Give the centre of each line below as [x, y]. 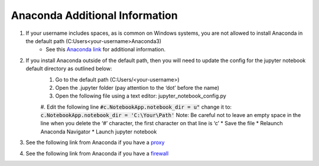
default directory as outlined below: [69, 69]
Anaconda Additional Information [95, 15]
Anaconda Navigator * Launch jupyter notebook [99, 131]
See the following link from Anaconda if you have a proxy [95, 142]
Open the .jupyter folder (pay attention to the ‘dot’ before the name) [137, 87]
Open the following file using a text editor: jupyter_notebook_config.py [141, 96]
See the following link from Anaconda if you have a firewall [97, 153]
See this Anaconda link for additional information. [106, 50]
